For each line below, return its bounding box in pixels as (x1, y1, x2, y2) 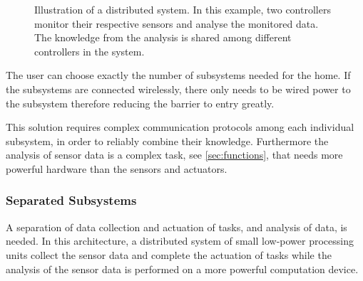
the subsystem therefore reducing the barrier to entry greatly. (6, 95, 275, 110)
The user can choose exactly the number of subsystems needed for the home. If (6, 68, 351, 83)
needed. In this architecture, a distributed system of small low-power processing (6, 233, 354, 248)
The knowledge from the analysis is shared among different (34, 30, 292, 45)
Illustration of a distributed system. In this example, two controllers (34, 2, 331, 16)
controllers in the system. (34, 43, 145, 58)
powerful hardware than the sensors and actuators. (6, 161, 227, 176)
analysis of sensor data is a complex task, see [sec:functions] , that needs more (6, 147, 343, 162)
